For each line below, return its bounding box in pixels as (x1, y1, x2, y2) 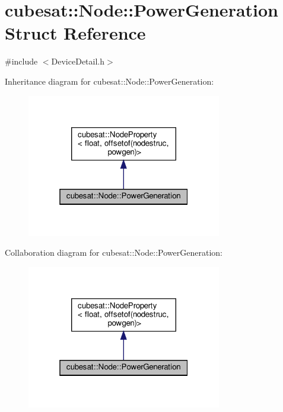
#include (5, 55, 38, 67)
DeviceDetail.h (51, 55, 105, 67)
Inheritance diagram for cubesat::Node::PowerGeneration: (5, 75, 214, 87)
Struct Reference (5, 21, 146, 45)
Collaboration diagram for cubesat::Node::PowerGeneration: (5, 246, 222, 259)
